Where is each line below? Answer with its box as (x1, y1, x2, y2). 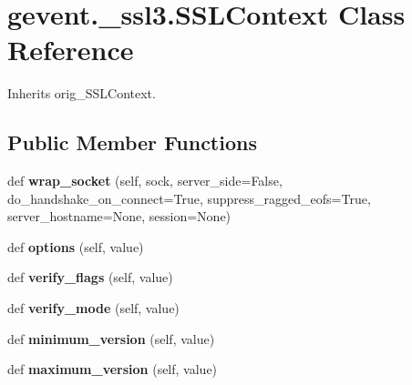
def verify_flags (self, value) (7, 268, 173, 287)
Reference (7, 31, 134, 68)
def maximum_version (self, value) (7, 360, 218, 379)
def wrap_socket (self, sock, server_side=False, (7, 171, 283, 190)
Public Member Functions (7, 128, 257, 157)
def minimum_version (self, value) (7, 329, 215, 348)
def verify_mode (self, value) (7, 299, 180, 318)
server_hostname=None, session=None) (7, 207, 232, 226)
